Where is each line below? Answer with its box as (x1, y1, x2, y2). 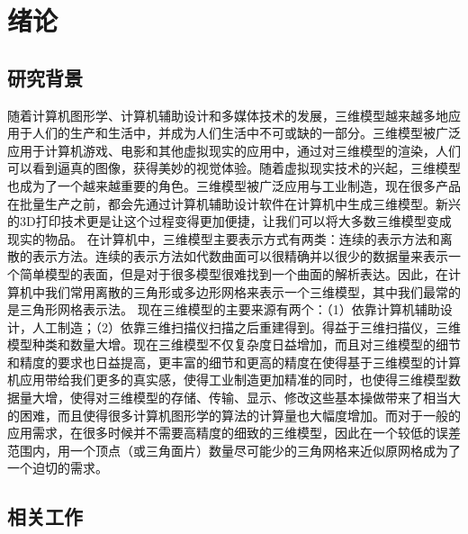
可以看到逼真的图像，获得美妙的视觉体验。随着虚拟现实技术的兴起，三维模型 (7, 158, 461, 177)
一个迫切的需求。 (7, 458, 108, 477)
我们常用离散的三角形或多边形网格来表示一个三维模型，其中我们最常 (44, 282, 448, 301)
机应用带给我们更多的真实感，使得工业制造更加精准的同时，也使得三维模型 (7, 370, 448, 389)
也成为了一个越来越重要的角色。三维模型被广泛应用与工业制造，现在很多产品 (7, 176, 461, 195)
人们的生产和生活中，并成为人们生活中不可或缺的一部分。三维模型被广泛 (31, 123, 461, 142)
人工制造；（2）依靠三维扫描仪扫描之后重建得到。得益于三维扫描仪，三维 (31, 317, 461, 336)
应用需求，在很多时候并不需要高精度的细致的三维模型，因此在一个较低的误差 (7, 423, 461, 442)
